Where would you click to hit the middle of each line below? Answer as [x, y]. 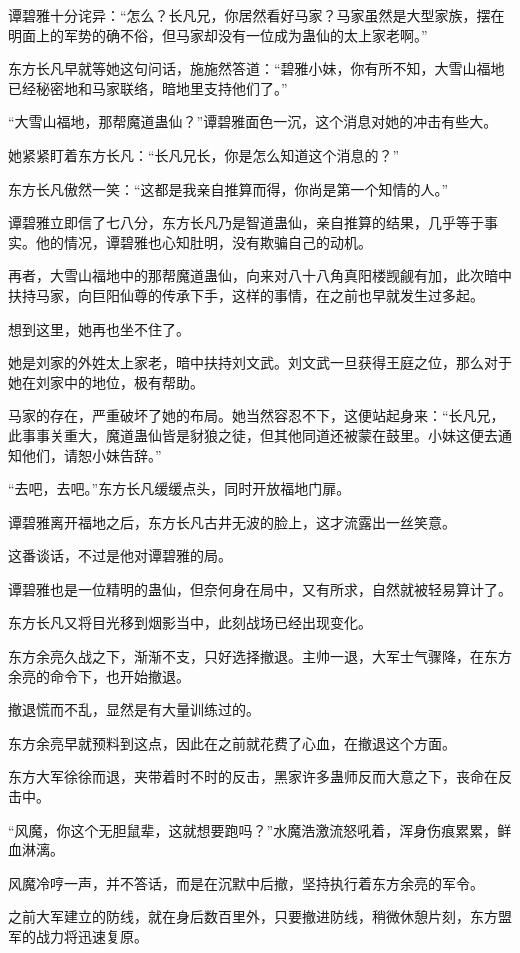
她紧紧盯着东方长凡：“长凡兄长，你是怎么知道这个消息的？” [204, 154]
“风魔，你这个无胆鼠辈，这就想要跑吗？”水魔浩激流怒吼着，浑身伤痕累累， [253, 829]
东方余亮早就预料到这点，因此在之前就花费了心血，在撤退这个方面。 [232, 742]
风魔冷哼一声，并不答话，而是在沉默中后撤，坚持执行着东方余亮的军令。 [246, 882]
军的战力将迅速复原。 [78, 936]
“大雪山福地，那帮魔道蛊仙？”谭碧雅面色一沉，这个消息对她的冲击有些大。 [253, 121]
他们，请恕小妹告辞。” [91, 454]
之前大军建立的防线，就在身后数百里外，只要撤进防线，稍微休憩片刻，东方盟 [260, 916]
